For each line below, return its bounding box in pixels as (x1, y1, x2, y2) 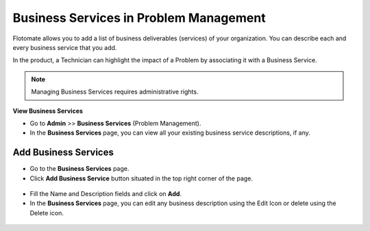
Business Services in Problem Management (12, 10, 267, 25)
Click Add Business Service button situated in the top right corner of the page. (29, 174, 254, 182)
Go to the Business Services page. (29, 165, 129, 173)
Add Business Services (12, 147, 114, 159)
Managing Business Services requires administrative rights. (31, 87, 199, 96)
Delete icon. (29, 208, 64, 217)
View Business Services (12, 107, 84, 115)
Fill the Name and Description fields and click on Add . (29, 189, 182, 198)
